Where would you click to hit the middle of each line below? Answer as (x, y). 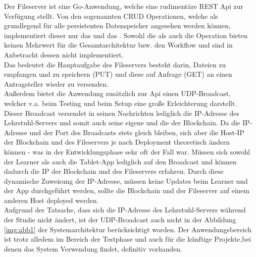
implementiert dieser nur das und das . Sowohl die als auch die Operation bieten (126, 35)
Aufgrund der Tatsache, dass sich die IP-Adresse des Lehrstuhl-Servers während (125, 210)
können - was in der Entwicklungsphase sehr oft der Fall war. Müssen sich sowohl (127, 151)
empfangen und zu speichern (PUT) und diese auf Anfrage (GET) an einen (118, 74)
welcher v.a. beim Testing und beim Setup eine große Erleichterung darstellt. (121, 103)
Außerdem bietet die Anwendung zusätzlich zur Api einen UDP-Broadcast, (118, 93)
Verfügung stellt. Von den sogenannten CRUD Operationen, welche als (111, 16)
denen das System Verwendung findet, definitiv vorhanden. (93, 248)
